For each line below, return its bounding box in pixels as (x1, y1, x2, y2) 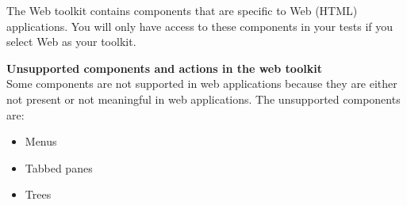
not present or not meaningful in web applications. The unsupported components (6, 90, 401, 107)
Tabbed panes (25, 159, 93, 176)
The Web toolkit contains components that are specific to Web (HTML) (6, 2, 358, 18)
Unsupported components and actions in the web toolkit (6, 59, 323, 76)
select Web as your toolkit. (6, 33, 136, 50)
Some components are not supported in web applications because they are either (6, 75, 397, 92)
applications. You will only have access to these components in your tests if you (6, 17, 394, 34)
